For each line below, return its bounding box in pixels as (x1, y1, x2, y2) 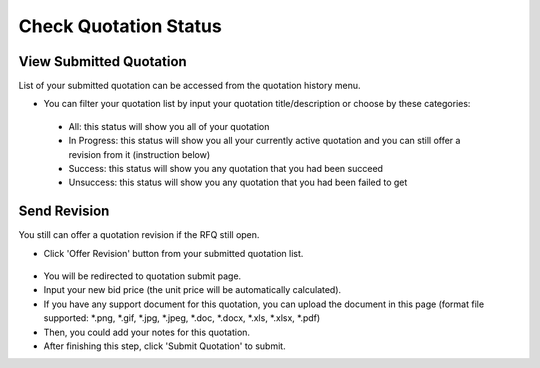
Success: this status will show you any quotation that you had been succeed (68, 163, 384, 175)
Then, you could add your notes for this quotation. (43, 326, 250, 338)
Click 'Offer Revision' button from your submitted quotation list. (43, 247, 304, 259)
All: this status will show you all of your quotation (68, 120, 270, 132)
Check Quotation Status (18, 15, 222, 37)
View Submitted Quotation (18, 53, 187, 70)
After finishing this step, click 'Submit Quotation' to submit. (43, 340, 286, 352)
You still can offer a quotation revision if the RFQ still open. (18, 229, 260, 241)
